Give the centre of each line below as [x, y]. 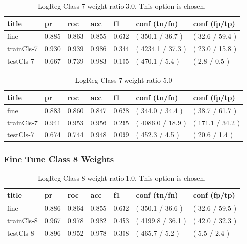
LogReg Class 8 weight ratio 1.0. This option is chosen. [122, 178]
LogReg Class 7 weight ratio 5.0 [123, 80]
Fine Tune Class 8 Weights [59, 159]
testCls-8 [21, 232]
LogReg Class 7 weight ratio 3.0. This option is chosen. [122, 6]
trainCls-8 [23, 220]
